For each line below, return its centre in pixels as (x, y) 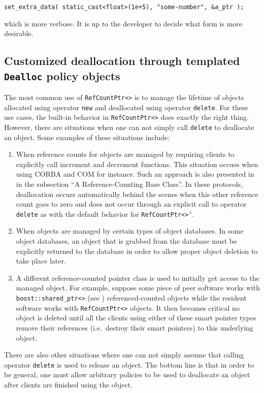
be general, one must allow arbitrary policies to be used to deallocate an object (127, 374)
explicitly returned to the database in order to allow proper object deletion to (137, 251)
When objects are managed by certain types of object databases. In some (130, 231)
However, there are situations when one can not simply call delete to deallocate (129, 127)
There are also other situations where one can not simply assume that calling (124, 355)
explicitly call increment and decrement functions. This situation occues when (137, 164)
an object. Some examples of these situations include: (87, 137)
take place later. (41, 261)
